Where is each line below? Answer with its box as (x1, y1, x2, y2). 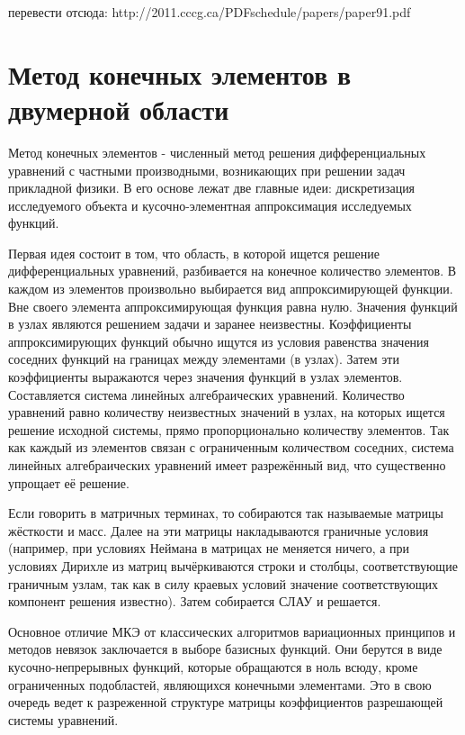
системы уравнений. (8, 710, 119, 729)
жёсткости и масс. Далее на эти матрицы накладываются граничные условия (8, 521, 429, 540)
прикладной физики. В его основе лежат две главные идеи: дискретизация (8, 178, 416, 197)
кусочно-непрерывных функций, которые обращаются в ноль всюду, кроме (8, 657, 418, 676)
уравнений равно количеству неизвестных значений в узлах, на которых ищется (8, 403, 445, 422)
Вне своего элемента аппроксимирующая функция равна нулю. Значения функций (8, 296, 458, 315)
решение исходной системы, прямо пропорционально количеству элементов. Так (8, 420, 450, 439)
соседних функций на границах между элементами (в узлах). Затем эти (8, 349, 399, 368)
